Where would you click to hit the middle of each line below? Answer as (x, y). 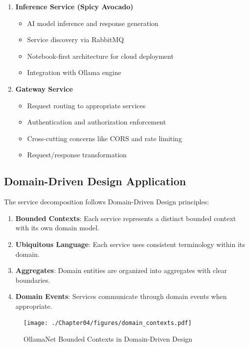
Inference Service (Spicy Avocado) (74, 6)
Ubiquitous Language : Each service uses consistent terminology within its (130, 244)
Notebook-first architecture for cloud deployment (100, 56)
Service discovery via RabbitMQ (76, 39)
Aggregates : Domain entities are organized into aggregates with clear (121, 270)
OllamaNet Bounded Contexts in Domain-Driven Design (108, 339)
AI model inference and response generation (93, 23)
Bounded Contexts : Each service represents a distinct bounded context (126, 218)
